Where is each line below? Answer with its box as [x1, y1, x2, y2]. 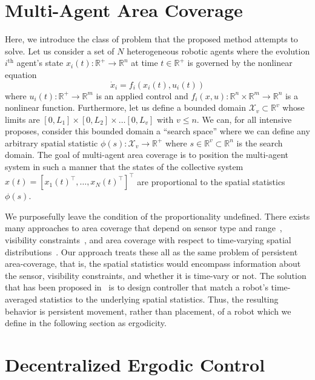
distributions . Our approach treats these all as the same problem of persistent [5, 245, 298, 258]
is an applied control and [96, 89, 188, 102]
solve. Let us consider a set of [5, 44, 114, 57]
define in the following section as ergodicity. [5, 316, 167, 329]
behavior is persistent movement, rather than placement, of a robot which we [5, 304, 291, 317]
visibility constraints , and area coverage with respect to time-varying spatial [5, 233, 291, 246]
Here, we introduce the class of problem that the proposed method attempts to [5, 33, 298, 45]
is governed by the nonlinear [187, 56, 293, 69]
